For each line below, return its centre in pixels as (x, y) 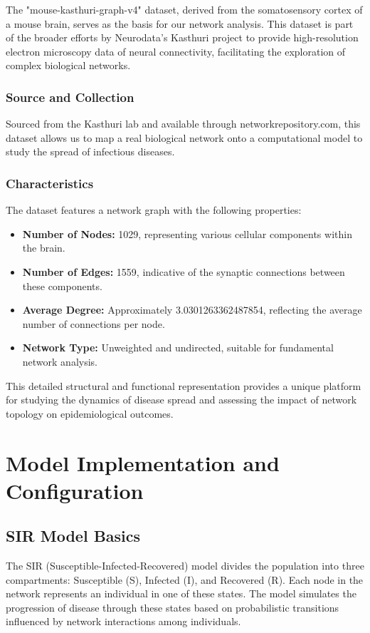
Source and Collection (70, 97)
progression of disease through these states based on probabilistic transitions (173, 607)
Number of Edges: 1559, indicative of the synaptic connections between (184, 271)
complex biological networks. (68, 65)
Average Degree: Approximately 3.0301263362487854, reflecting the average (192, 310)
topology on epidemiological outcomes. (90, 413)
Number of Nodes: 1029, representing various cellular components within (187, 233)
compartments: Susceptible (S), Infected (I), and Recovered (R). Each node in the (185, 579)
